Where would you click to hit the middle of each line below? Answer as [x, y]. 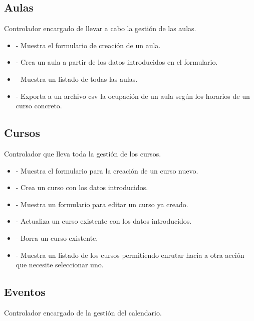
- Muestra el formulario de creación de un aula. [88, 45]
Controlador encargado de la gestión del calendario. [83, 312]
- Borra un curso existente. [57, 237]
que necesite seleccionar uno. [60, 265]
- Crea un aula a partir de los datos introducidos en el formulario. [117, 62]
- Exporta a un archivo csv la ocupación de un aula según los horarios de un [133, 96]
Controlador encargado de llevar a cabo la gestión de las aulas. [100, 28]
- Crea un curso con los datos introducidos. [82, 187]
